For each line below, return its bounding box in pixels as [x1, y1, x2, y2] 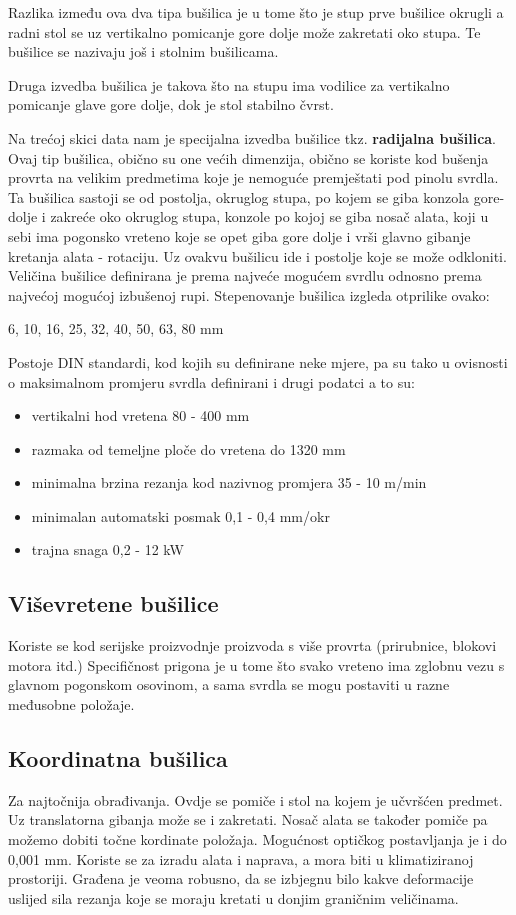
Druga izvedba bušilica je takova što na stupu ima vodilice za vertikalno [8, 74, 450, 95]
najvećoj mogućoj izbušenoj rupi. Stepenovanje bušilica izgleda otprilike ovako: [8, 284, 490, 305]
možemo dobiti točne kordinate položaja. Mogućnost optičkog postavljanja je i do [8, 829, 507, 850]
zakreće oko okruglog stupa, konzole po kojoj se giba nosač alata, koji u [50, 206, 489, 227]
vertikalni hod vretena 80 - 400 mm [31, 405, 250, 426]
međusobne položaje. [8, 694, 135, 715]
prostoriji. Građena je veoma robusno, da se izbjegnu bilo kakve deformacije [8, 868, 474, 889]
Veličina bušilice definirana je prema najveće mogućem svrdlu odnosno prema [8, 265, 482, 286]
